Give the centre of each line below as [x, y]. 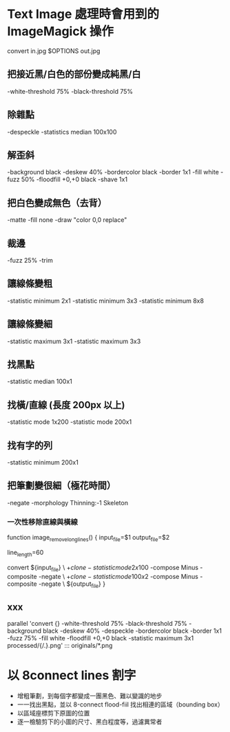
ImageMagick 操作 [61, 31]
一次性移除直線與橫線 [42, 522]
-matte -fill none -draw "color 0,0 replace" [67, 220]
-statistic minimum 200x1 [43, 462]
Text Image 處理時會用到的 [83, 14]
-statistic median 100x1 [40, 382]
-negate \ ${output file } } [72, 584]
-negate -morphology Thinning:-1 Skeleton [68, 502]
